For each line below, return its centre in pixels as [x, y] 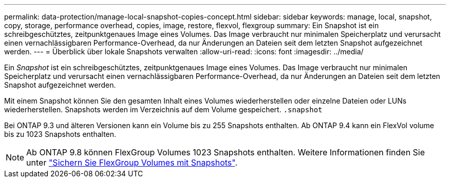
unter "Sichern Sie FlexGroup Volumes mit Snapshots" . [132, 163]
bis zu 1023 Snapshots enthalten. [60, 134]
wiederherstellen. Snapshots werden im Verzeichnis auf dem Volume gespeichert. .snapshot [163, 109]
